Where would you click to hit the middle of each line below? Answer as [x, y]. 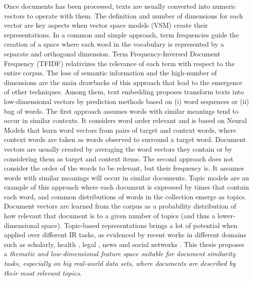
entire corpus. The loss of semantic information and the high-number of [110, 73]
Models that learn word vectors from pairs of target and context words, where [120, 130]
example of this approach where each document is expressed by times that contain [126, 187]
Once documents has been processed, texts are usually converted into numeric [120, 6]
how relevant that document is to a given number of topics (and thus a [110, 216]
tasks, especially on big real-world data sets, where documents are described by [120, 263]
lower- [226, 216]
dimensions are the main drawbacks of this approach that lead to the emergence [123, 82]
